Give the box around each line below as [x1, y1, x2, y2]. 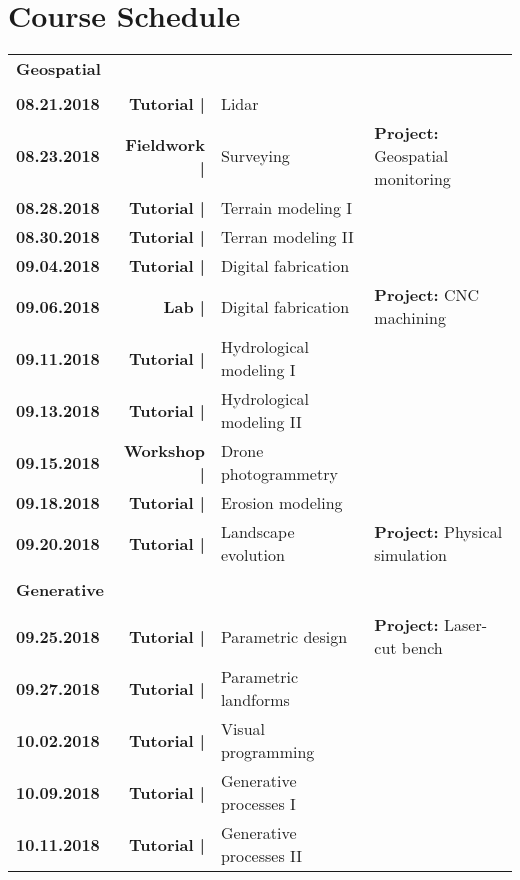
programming [220, 740, 315, 764]
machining [374, 306, 446, 330]
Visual [220, 717, 265, 741]
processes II [220, 844, 303, 868]
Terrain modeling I [220, 196, 353, 220]
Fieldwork [125, 132, 205, 156]
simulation [374, 543, 447, 567]
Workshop [123, 439, 205, 463]
